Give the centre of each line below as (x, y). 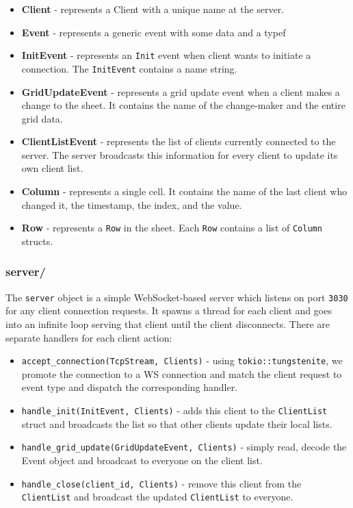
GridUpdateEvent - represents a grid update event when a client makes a (181, 91)
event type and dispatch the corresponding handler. (130, 387)
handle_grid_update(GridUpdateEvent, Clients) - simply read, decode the (184, 447)
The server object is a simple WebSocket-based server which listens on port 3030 (177, 297)
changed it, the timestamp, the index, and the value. (132, 204)
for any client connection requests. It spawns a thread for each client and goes (169, 310)
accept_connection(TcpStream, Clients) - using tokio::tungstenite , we (182, 360)
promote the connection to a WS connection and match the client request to (182, 373)
